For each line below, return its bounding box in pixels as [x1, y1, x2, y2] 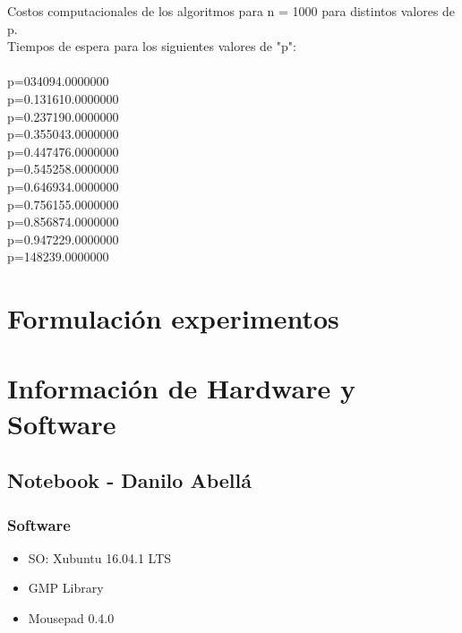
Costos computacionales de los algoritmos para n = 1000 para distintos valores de [7, 2, 456, 20]
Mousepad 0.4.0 [28, 609, 115, 628]
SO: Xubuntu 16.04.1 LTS [28, 548, 172, 567]
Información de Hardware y [7, 370, 355, 406]
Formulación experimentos [7, 300, 339, 337]
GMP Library [28, 578, 104, 597]
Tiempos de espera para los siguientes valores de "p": [7, 37, 296, 56]
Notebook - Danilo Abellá [7, 466, 252, 494]
